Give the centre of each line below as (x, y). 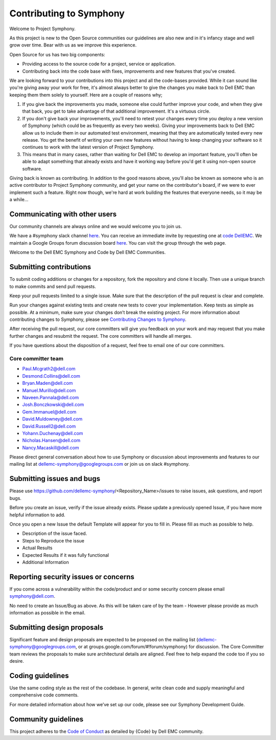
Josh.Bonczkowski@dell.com (53, 405)
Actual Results (37, 548)
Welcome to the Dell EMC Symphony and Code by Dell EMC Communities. (88, 252)
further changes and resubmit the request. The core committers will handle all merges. (101, 336)
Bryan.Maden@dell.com (48, 383)
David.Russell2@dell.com (49, 426)
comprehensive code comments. (44, 695)
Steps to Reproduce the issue (53, 540)
